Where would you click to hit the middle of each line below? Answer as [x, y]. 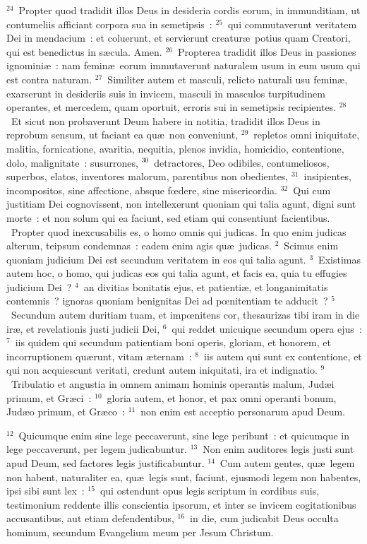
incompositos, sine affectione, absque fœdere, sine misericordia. [142, 190]
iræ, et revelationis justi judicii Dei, [83, 328]
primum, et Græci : [49, 397]
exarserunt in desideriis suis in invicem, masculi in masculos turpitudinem [166, 93]
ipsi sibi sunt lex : [46, 491]
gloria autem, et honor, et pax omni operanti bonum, [222, 397]
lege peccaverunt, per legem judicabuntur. [97, 449]
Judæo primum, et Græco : [66, 412]
